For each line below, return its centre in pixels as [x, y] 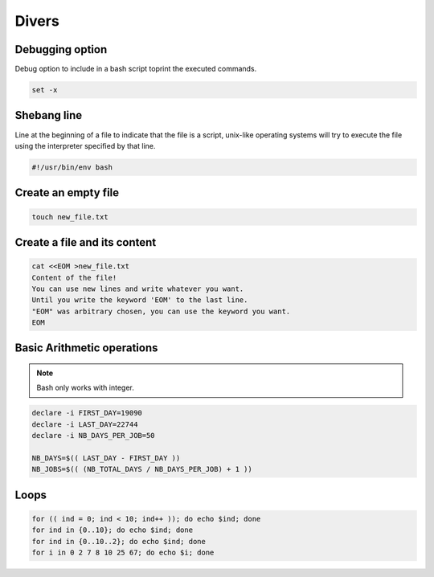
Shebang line [49, 115]
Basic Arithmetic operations [86, 348]
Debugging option [61, 49]
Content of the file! [74, 278]
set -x [45, 90]
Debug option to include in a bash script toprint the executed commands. [136, 69]
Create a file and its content [86, 242]
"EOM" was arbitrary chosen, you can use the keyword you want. [161, 311]
